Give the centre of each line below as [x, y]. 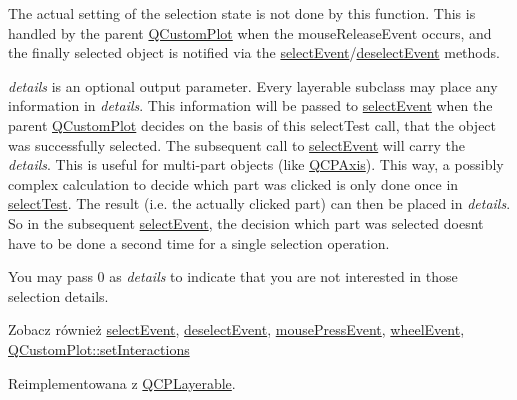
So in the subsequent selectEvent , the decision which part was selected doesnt [246, 222]
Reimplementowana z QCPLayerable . [122, 382]
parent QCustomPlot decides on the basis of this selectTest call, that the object [252, 124]
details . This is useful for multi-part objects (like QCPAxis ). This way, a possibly [256, 164]
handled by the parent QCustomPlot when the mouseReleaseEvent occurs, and [250, 32]
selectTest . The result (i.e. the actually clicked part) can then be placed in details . [259, 203]
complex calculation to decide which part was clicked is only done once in [233, 183]
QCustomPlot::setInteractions [99, 348]
